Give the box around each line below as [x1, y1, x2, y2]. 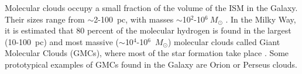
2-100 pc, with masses [94, 13, 174, 25]
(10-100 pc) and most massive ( [5, 35, 119, 47]
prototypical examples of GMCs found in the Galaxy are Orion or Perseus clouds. [5, 58, 297, 70]
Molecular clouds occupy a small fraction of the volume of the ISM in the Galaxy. [5, 2, 298, 13]
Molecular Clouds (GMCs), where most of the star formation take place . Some [5, 47, 289, 59]
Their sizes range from [5, 13, 85, 25]
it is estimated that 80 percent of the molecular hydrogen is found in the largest [5, 24, 291, 36]
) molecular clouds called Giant [167, 35, 280, 47]
